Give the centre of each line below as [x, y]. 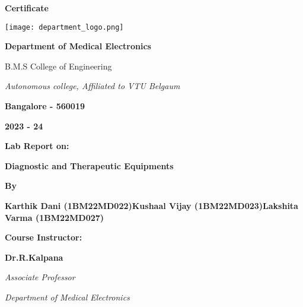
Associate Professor [40, 277]
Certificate [27, 8]
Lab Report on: [37, 146]
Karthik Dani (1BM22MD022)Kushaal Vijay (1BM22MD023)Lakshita [151, 205]
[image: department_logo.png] [64, 27]
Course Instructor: [44, 237]
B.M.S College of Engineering [58, 66]
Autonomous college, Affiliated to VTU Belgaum [93, 86]
